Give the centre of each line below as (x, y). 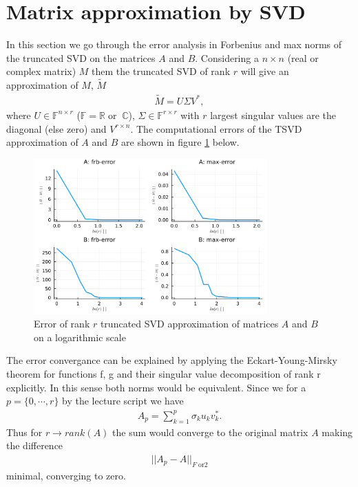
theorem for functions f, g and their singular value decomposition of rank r (164, 374)
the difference (35, 445)
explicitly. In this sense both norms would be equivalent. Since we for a (156, 387)
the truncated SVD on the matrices (81, 57)
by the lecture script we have (123, 401)
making (337, 432)
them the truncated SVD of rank (161, 71)
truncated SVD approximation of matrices (189, 324)
